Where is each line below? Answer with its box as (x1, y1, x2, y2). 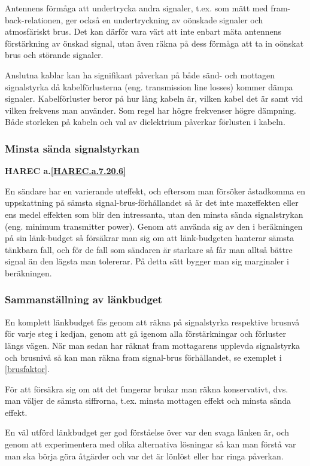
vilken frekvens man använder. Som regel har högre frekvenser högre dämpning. (5, 103, 296, 116)
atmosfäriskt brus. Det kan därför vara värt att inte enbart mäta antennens (5, 25, 282, 38)
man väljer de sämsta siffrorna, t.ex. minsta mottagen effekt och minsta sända (5, 394, 291, 407)
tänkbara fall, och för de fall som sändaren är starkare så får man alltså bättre (5, 243, 293, 255)
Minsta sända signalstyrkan (5, 141, 139, 156)
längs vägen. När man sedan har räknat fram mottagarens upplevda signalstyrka (5, 339, 300, 351)
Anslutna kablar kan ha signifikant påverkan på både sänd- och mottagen (5, 68, 275, 81)
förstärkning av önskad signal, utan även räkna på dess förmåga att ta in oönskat (5, 36, 304, 49)
